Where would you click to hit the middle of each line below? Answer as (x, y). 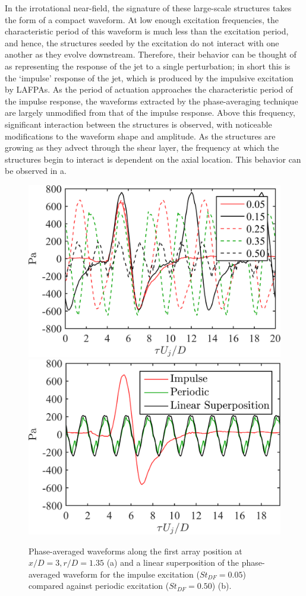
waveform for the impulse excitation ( (131, 574)
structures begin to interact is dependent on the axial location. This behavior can (153, 159)
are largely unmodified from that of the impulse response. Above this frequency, (150, 112)
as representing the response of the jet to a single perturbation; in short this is (148, 66)
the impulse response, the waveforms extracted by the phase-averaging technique (152, 101)
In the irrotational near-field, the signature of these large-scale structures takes (148, 8)
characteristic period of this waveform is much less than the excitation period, (147, 31)
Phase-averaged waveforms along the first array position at (135, 551)
